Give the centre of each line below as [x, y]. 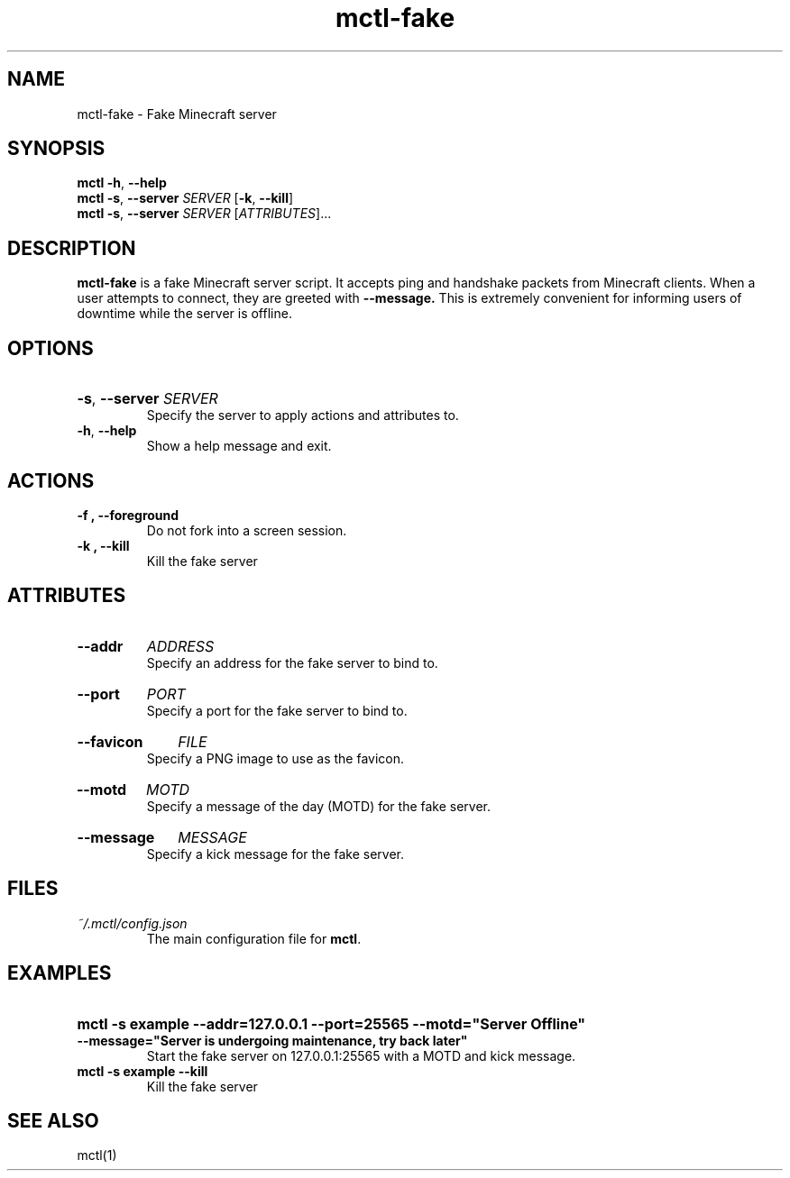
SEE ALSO [53, 1120]
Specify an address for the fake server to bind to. [292, 662]
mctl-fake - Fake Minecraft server [177, 114]
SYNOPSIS [56, 149]
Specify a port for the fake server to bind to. [277, 710]
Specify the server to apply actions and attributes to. [303, 415]
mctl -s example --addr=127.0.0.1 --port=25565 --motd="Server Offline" [331, 1023]
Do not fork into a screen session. [247, 530]
